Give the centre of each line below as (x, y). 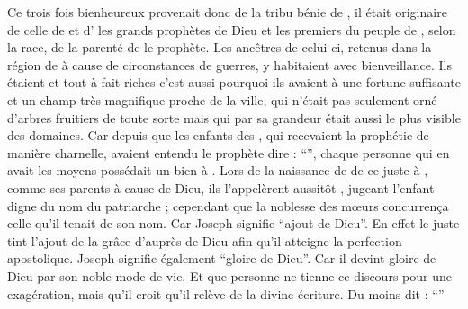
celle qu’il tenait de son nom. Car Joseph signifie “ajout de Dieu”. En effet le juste (234, 223)
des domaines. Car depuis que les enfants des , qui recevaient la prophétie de (218, 135)
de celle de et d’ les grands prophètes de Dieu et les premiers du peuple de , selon (232, 29)
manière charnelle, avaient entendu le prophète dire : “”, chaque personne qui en (229, 152)
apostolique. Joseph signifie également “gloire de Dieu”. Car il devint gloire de (222, 258)
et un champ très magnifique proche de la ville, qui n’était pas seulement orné (222, 99)
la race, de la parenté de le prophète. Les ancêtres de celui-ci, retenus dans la (220, 47)
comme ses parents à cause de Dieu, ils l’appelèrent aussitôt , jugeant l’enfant (221, 187)
